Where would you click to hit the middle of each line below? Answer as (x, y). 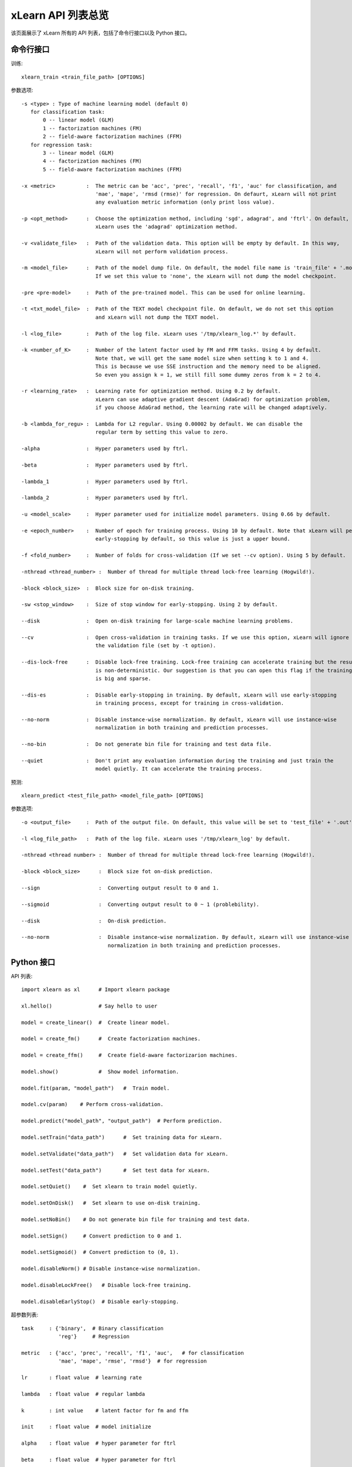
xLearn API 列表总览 (60, 15)
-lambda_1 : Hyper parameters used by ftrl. (105, 481)
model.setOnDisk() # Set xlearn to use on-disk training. (111, 1203)
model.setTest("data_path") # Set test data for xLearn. (116, 1170)
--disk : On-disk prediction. (94, 921)
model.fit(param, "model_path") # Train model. (96, 1088)
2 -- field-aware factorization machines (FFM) (113, 137)
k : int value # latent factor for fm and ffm (105, 1410)
